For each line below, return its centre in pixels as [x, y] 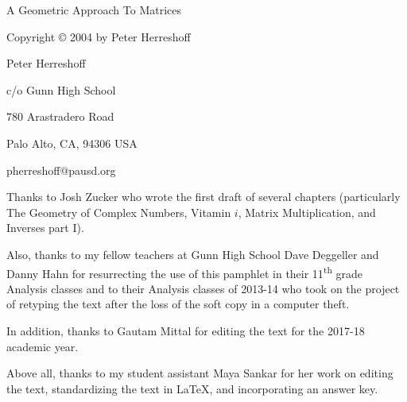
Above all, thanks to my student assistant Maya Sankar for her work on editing [200, 373]
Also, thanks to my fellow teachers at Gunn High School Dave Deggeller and [193, 254]
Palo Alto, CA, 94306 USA [72, 143]
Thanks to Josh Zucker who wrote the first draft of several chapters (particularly [203, 197]
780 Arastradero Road [60, 116]
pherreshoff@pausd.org [61, 170]
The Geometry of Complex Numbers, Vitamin [119, 212]
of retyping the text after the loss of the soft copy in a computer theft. [178, 304]
